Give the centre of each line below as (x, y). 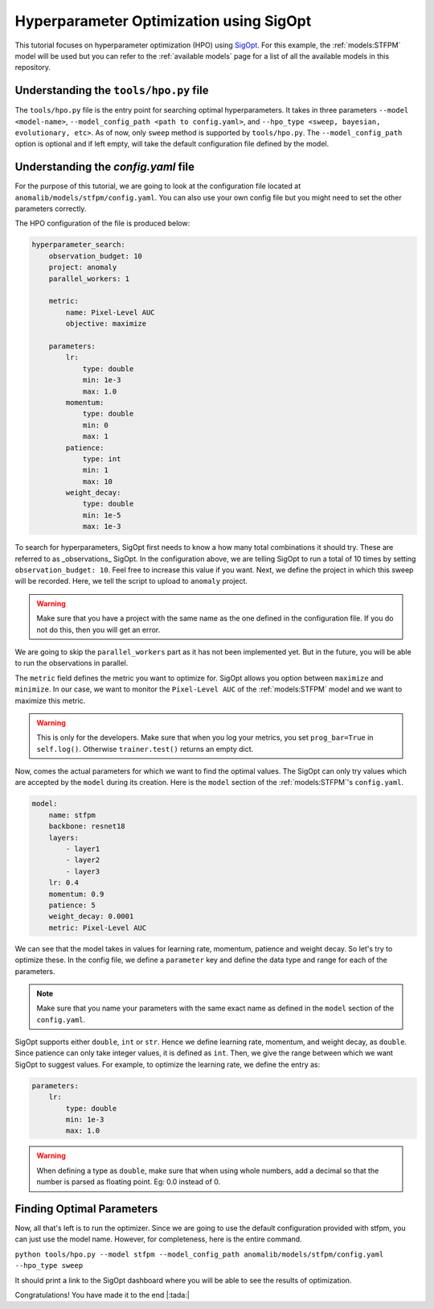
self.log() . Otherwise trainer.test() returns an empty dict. (145, 749)
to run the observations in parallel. (72, 663)
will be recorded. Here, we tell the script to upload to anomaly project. (131, 581)
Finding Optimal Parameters (86, 1209)
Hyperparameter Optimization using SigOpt (163, 21)
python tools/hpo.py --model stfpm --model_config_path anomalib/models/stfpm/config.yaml (199, 1254)
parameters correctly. (51, 209)
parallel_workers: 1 (89, 279)
